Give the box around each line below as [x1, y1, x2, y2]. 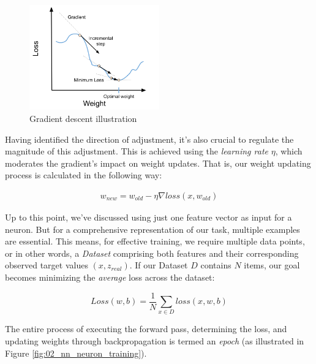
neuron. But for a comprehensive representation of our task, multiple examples [5, 222, 300, 235]
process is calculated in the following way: [5, 169, 162, 181]
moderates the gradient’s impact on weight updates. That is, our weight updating [5, 156, 311, 169]
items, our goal [244, 259, 300, 271]
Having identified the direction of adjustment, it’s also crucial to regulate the [5, 132, 294, 145]
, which [275, 145, 303, 157]
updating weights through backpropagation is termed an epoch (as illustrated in [5, 334, 304, 347]
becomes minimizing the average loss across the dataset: [5, 271, 215, 283]
